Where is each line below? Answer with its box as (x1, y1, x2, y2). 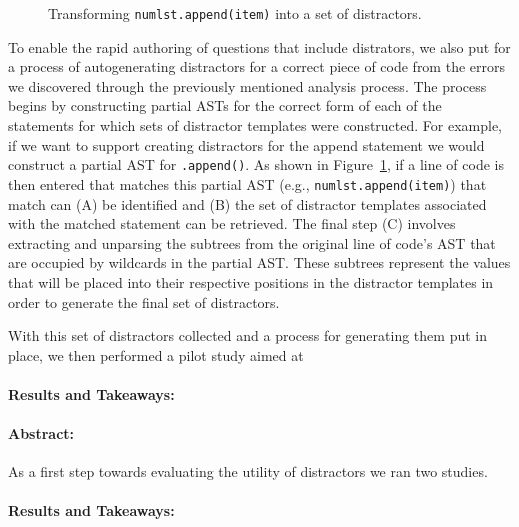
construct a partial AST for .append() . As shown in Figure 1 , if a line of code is (8, 154, 504, 175)
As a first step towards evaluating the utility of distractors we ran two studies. (8, 461, 488, 482)
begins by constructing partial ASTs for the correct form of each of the (8, 95, 442, 116)
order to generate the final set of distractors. (8, 291, 280, 312)
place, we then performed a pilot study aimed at (8, 344, 304, 365)
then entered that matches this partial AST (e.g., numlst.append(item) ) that (8, 173, 487, 194)
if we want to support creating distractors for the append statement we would (8, 134, 485, 155)
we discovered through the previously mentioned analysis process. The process (8, 75, 487, 96)
